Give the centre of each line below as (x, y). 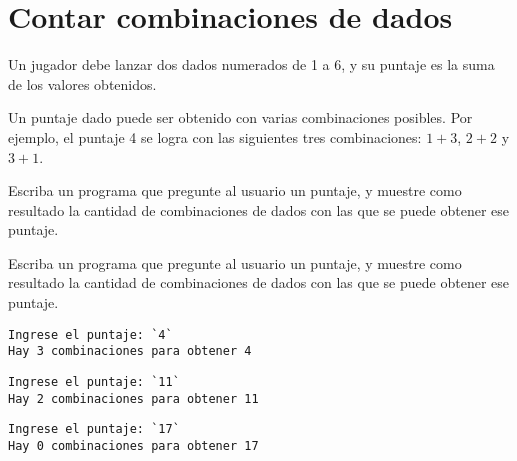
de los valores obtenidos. (82, 83)
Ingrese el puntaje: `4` (90, 334)
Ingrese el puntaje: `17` (94, 429)
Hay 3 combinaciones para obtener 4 (130, 351)
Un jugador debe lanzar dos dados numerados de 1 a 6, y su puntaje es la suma (251, 64)
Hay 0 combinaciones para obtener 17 (133, 445)
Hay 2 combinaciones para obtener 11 (133, 398)
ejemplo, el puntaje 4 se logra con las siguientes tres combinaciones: (215, 136)
